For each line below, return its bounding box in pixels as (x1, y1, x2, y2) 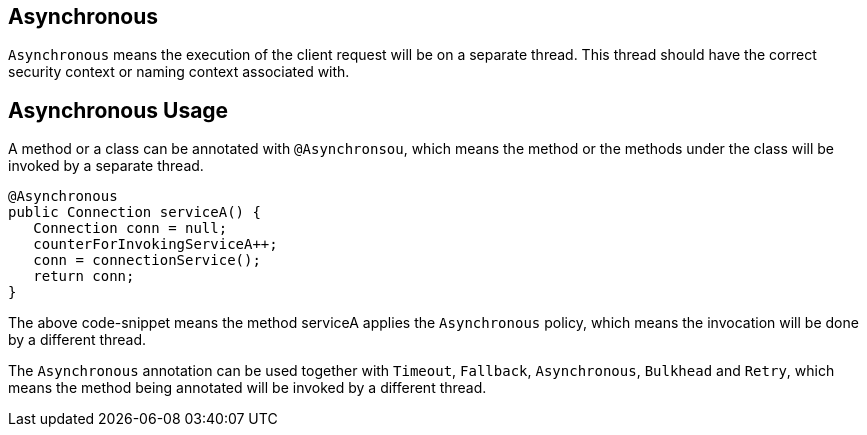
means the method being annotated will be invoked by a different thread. (8, 379, 487, 397)
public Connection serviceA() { (8, 204, 261, 221)
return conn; (33, 268, 135, 285)
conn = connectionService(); (33, 252, 261, 269)
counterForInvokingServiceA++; (33, 236, 278, 253)
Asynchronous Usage (8, 97, 229, 123)
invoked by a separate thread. (8, 157, 204, 175)
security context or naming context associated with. (8, 63, 350, 81)
